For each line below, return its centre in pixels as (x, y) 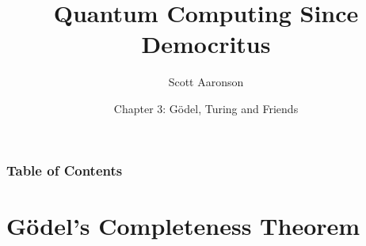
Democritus (206, 44)
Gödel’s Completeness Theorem (183, 225)
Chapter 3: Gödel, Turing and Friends (206, 108)
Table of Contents (65, 170)
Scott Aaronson (206, 82)
